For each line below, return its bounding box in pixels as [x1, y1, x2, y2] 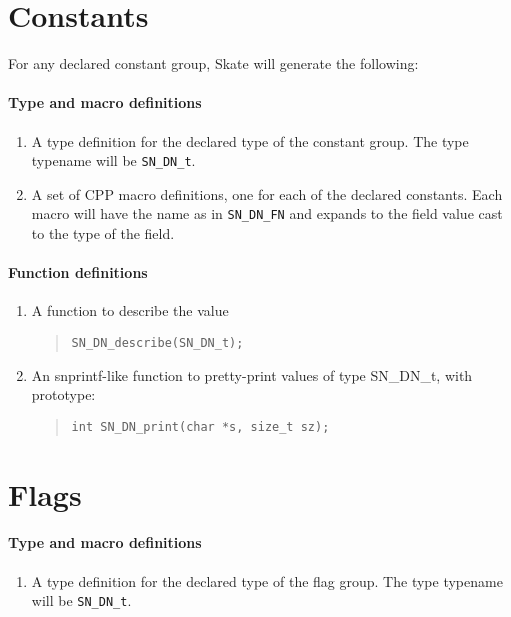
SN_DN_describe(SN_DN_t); [71, 336, 244, 350]
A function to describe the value [31, 300, 229, 321]
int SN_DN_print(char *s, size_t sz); [71, 419, 330, 434]
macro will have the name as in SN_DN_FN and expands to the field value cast [31, 203, 503, 224]
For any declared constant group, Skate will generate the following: [8, 53, 419, 74]
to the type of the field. [31, 223, 175, 244]
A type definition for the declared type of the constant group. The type [31, 130, 469, 151]
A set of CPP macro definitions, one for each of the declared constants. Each [31, 183, 503, 204]
